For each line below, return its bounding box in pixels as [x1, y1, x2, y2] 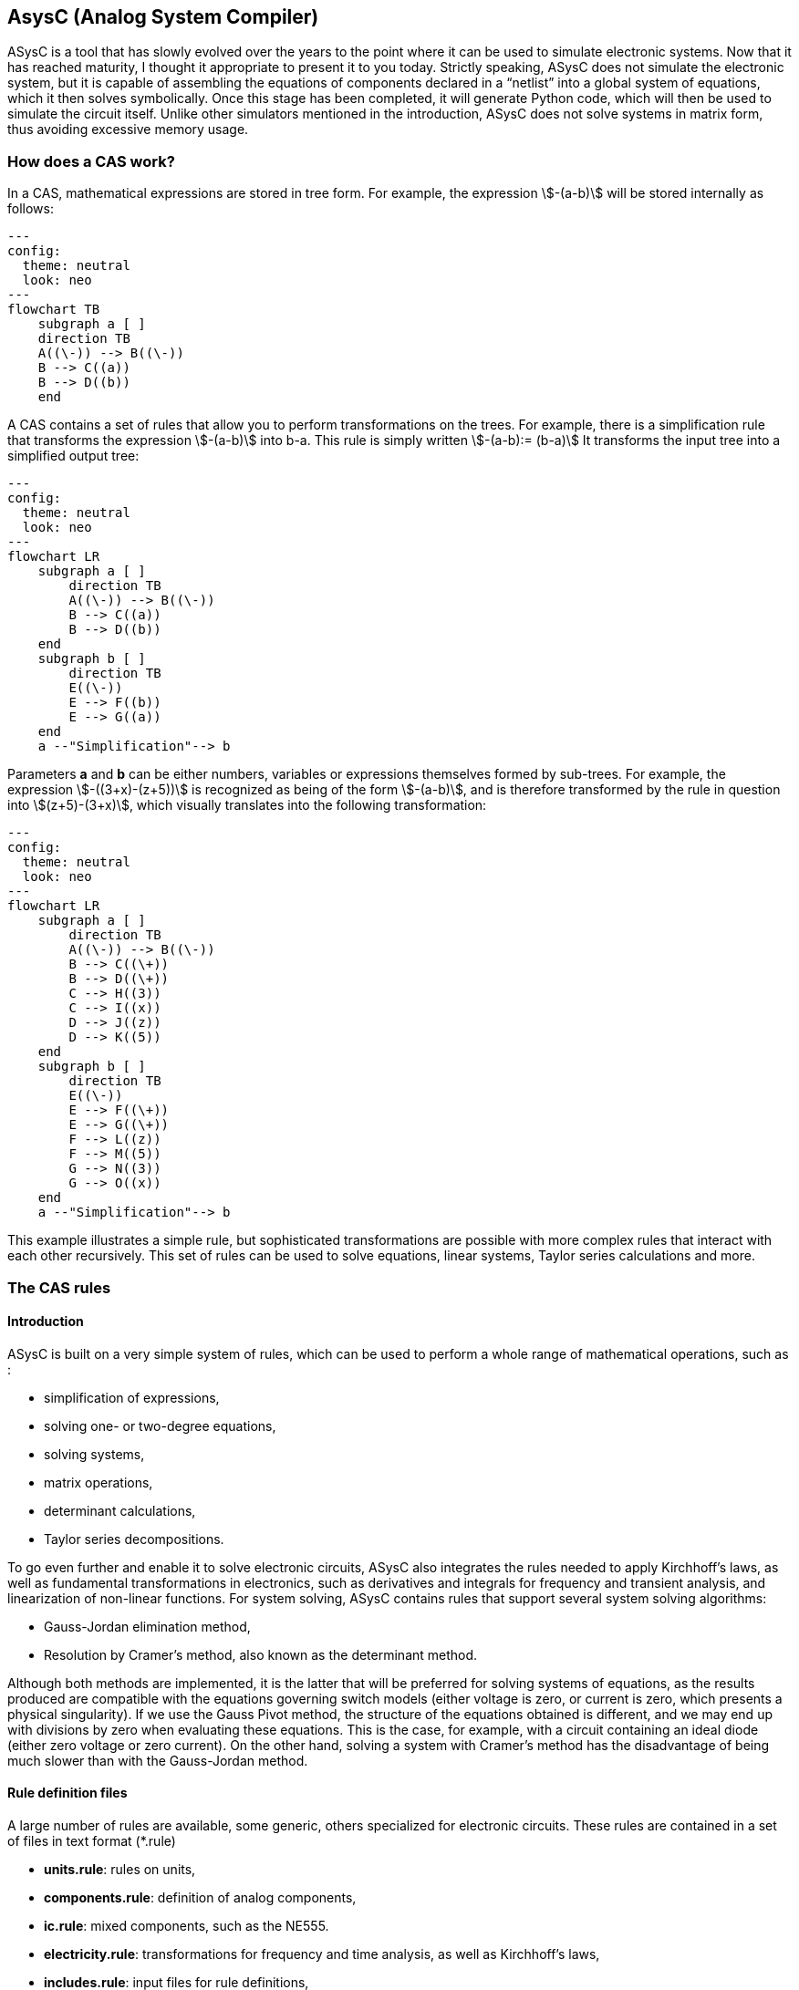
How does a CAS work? [7, 151, 175, 171]
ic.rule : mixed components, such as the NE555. [44, 1917, 329, 1933]
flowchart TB [7, 302, 100, 317]
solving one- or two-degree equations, [44, 1417, 276, 1434]
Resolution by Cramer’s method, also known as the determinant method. [44, 1646, 478, 1663]
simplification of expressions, [44, 1389, 220, 1405]
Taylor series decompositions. [44, 1530, 224, 1547]
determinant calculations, [44, 1502, 196, 1518]
